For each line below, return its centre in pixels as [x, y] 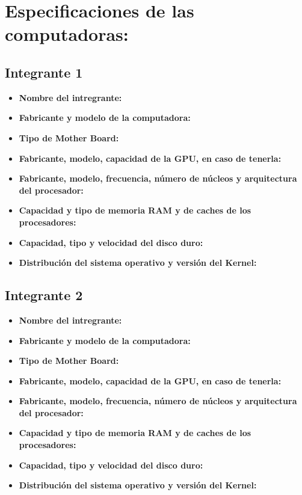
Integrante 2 [44, 295]
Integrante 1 [44, 72]
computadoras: [67, 34]
